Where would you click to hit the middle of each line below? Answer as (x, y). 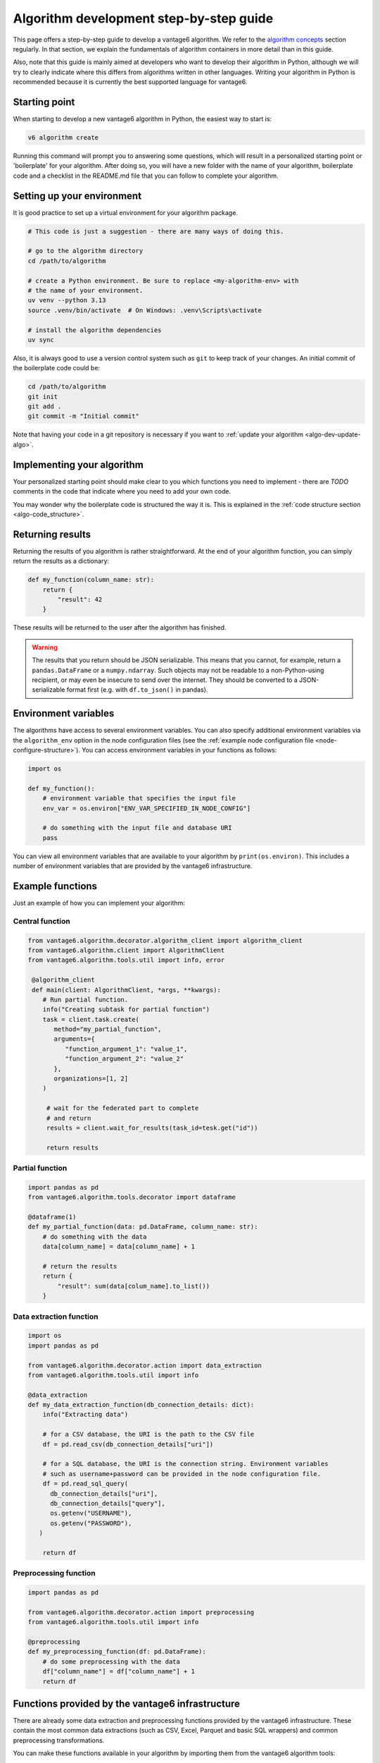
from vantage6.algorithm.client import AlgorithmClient (126, 950)
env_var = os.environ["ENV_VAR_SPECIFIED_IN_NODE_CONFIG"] (147, 808)
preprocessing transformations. (59, 1740)
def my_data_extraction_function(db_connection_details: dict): (141, 1405)
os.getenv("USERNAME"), (91, 1513)
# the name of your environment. (85, 290)
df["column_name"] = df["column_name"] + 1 (119, 1672)
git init (43, 396)
